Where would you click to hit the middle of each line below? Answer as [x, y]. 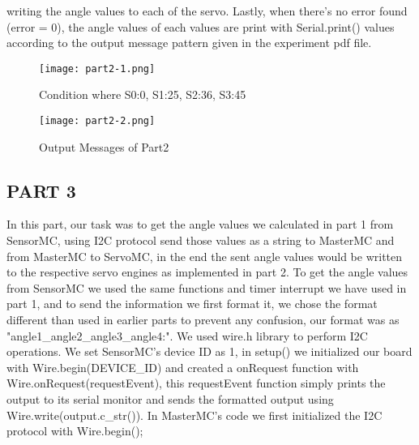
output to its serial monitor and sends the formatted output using [170, 399]
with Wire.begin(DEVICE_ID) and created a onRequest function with [183, 367]
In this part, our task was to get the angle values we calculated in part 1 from [200, 224]
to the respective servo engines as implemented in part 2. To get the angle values [207, 272]
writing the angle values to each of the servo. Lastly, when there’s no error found [207, 11]
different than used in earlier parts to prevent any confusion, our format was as [203, 320]
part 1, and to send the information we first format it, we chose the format [192, 304]
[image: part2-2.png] [97, 121]
